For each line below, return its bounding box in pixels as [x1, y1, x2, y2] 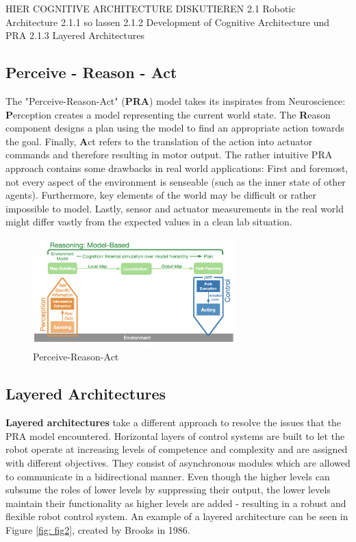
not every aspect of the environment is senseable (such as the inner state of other [5, 174, 346, 188]
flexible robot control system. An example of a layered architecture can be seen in [5, 509, 348, 523]
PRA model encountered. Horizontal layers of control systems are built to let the [5, 428, 345, 443]
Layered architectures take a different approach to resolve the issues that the [5, 415, 342, 430]
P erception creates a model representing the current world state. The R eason [5, 107, 331, 121]
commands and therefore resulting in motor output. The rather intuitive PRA [5, 147, 333, 162]
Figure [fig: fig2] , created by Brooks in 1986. [5, 522, 190, 537]
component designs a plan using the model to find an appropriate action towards [5, 121, 344, 135]
